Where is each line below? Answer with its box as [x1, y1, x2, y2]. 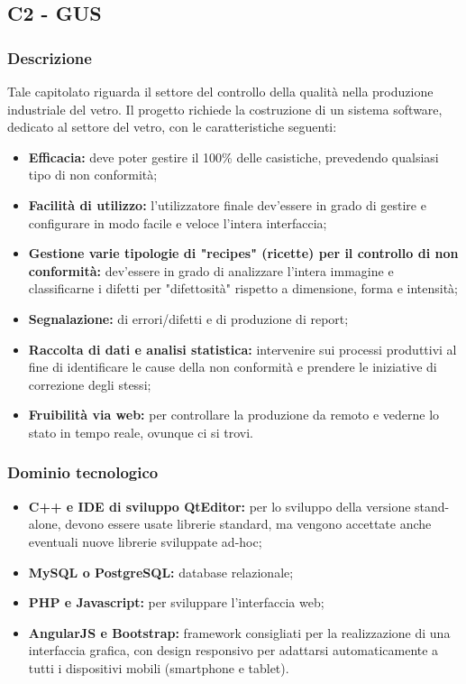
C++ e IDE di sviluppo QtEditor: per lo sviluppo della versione [28, 496, 411, 515]
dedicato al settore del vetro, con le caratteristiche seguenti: [7, 117, 337, 136]
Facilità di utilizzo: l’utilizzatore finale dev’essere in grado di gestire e [28, 195, 426, 214]
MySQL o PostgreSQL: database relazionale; [28, 562, 294, 581]
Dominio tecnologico [7, 461, 159, 484]
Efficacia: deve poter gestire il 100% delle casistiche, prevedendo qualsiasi [28, 147, 439, 166]
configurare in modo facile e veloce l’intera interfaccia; [28, 213, 327, 232]
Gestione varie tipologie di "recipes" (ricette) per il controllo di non [28, 244, 459, 263]
